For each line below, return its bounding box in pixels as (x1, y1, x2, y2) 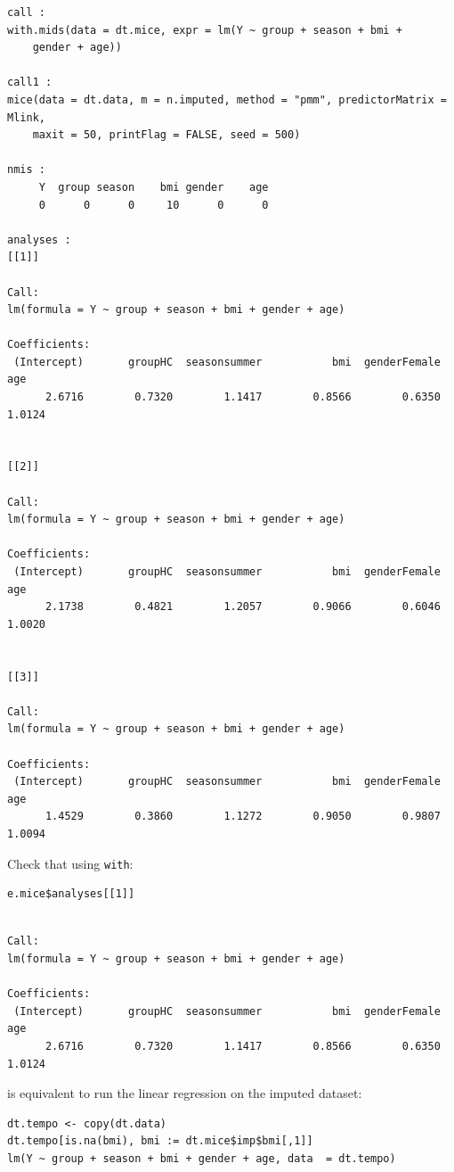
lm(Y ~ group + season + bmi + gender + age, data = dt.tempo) (7, 1151, 396, 1165)
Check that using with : (7, 854, 134, 872)
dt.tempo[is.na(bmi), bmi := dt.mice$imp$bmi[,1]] (7, 1135, 313, 1148)
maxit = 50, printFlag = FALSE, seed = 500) (32, 128, 301, 142)
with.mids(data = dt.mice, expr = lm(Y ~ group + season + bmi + (7, 23, 402, 37)
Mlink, (7, 111, 45, 124)
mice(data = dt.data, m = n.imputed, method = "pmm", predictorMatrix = (7, 93, 447, 106)
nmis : (7, 163, 45, 177)
